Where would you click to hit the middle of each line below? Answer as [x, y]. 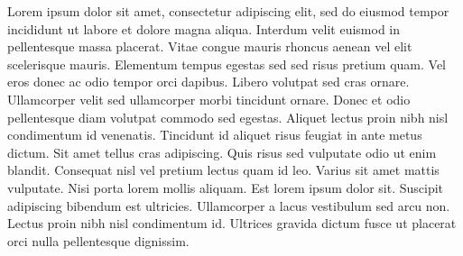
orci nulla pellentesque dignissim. [98, 240]
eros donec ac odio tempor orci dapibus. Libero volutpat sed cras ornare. [208, 82]
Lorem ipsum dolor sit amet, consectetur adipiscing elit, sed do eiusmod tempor [228, 11]
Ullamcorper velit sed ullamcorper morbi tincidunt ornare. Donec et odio [209, 99]
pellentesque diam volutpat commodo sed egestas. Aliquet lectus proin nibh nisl [228, 117]
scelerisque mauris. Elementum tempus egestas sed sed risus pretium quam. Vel [227, 64]
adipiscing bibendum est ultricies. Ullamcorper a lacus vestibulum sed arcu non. [229, 205]
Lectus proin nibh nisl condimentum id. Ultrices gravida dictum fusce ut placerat [232, 223]
